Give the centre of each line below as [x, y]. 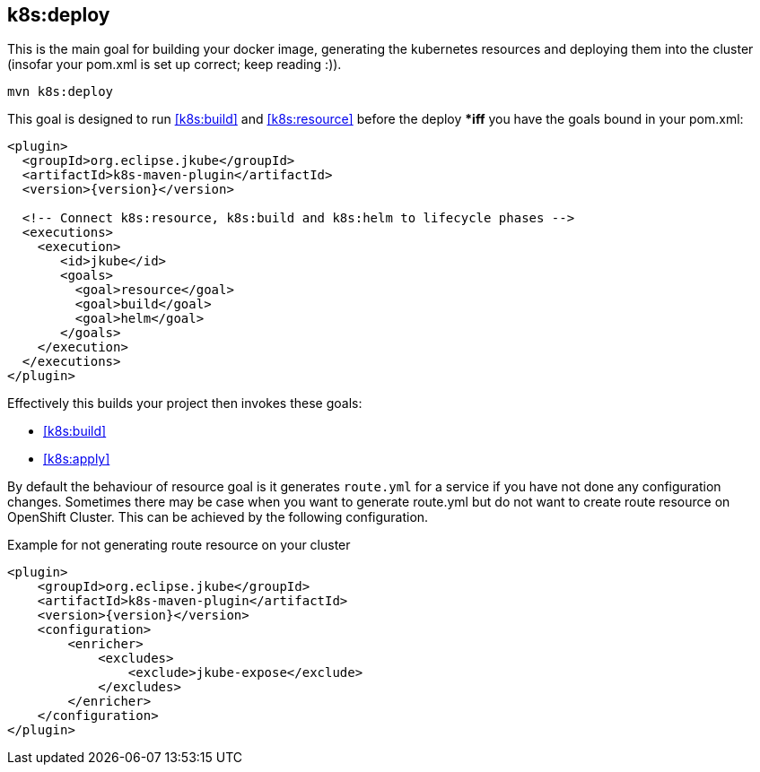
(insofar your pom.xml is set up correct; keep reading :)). [175, 65]
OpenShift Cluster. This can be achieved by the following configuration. [218, 517]
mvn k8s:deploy [61, 92]
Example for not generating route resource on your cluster [179, 545]
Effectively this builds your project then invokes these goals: [185, 403]
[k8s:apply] [77, 459]
